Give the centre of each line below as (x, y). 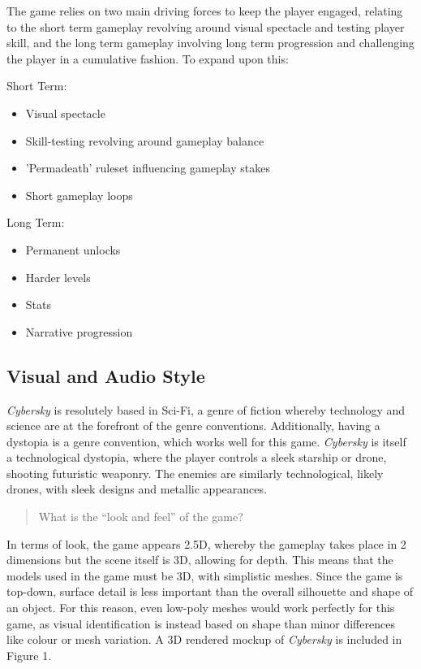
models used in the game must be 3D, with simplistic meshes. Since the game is (205, 575)
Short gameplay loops (79, 195)
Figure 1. (29, 655)
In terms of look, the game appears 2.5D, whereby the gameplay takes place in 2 (206, 543)
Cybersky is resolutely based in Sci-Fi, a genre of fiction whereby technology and (206, 409)
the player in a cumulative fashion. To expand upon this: (148, 58)
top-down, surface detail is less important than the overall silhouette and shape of (210, 591)
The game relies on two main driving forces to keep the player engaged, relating (205, 11)
